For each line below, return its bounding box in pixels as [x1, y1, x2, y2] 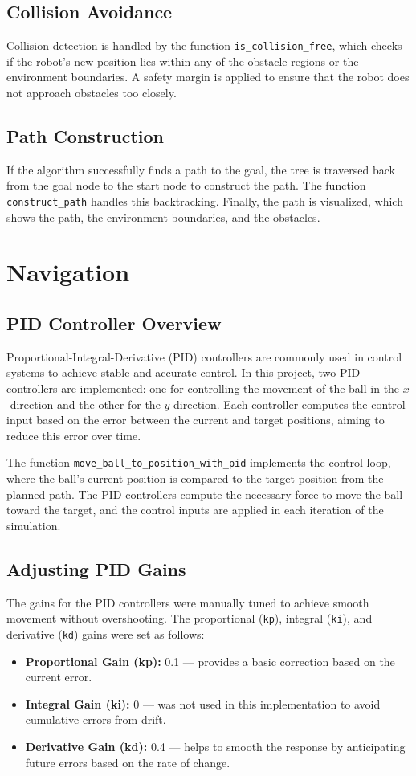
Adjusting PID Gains [6, 556, 186, 581]
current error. [25, 668, 92, 685]
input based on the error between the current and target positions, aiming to [6, 411, 385, 428]
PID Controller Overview [6, 311, 222, 336]
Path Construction [6, 124, 164, 149]
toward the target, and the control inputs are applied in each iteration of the [6, 501, 384, 518]
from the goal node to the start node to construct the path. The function [6, 177, 366, 194]
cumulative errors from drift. [25, 711, 166, 728]
